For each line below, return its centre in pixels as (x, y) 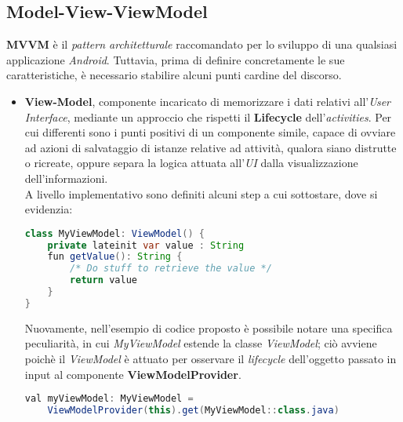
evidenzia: (49, 209)
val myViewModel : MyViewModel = (109, 399)
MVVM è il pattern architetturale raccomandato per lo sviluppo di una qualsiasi (202, 44)
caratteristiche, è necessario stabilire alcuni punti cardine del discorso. (174, 75)
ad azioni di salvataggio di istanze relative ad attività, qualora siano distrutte (211, 147)
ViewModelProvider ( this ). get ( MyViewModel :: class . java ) (193, 411)
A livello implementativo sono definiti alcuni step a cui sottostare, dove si (201, 193)
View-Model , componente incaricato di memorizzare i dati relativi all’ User (208, 101)
